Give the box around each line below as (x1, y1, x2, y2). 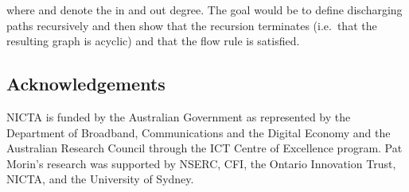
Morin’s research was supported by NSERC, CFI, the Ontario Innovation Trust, (6, 155, 396, 171)
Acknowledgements (6, 71, 166, 96)
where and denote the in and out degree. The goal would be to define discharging (6, 2, 403, 17)
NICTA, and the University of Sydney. (6, 171, 194, 187)
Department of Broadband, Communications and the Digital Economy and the (6, 124, 391, 140)
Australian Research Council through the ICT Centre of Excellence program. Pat (6, 140, 403, 156)
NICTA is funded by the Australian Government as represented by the (6, 108, 351, 125)
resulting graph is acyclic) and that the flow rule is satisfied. (6, 33, 300, 49)
